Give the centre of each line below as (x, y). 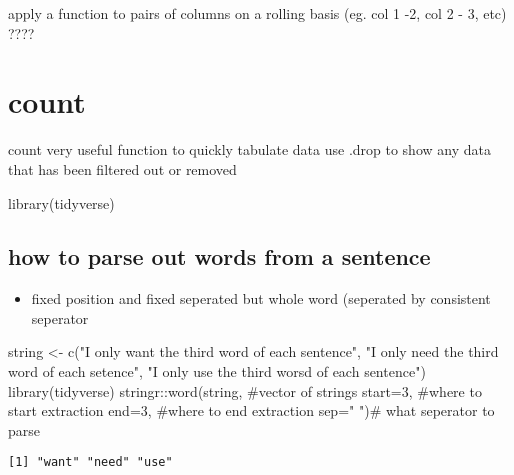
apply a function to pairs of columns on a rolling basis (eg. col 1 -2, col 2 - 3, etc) (257, 13)
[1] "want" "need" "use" (90, 462)
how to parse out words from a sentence (219, 256)
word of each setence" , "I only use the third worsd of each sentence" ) (217, 371)
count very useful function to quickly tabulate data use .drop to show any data (249, 149)
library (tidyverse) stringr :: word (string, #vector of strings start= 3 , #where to (245, 390)
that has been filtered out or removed (122, 168)
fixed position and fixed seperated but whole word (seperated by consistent (261, 298)
